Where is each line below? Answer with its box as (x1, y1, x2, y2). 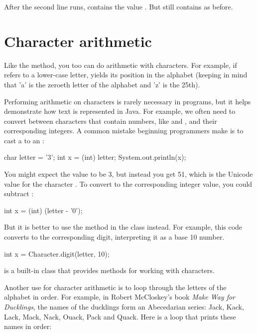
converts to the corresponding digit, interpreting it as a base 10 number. (4, 232, 225, 242)
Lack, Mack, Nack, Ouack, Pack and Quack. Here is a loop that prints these (4, 311, 236, 322)
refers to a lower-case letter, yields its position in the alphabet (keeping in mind (4, 69, 248, 80)
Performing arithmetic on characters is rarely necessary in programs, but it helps (4, 96, 251, 106)
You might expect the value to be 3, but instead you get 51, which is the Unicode (4, 169, 253, 179)
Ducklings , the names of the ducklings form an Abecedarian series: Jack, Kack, (4, 302, 244, 312)
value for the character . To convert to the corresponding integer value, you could (4, 178, 253, 189)
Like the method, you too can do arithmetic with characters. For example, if (4, 59, 237, 70)
